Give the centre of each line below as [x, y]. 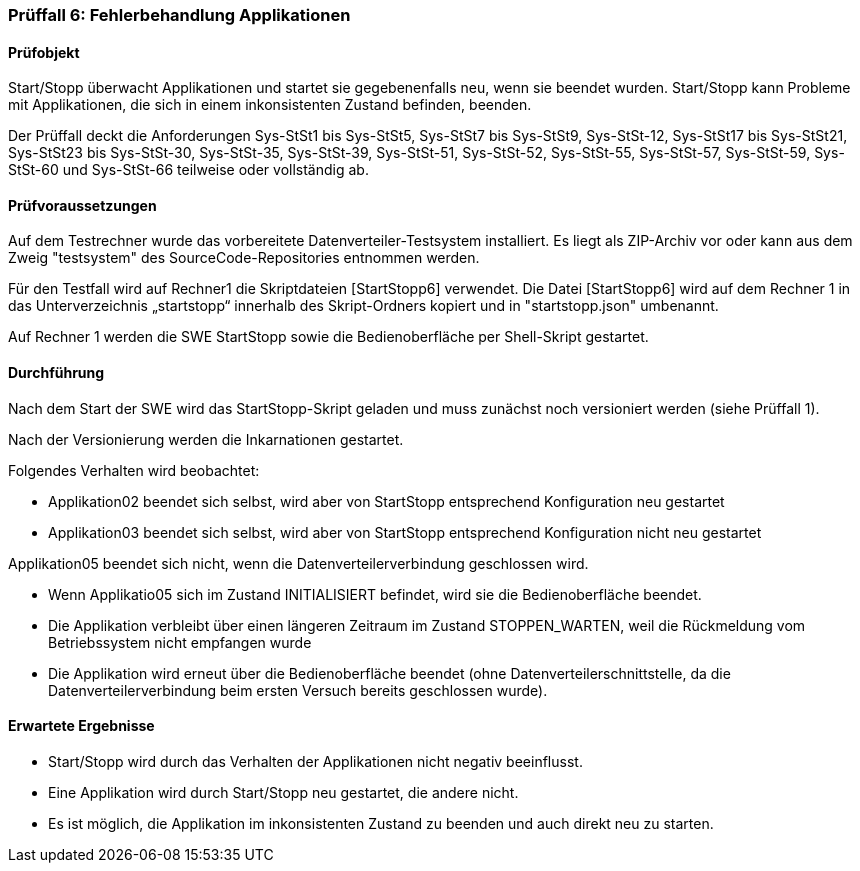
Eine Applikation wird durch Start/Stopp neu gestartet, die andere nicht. [283, 792]
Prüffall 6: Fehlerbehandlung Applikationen [179, 15]
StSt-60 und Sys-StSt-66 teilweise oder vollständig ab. [188, 170]
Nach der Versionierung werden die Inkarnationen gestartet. [206, 439]
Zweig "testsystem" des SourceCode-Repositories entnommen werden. [244, 258]
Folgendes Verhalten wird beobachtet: [134, 470]
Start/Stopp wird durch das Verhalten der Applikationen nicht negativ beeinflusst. [315, 761]
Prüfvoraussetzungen [82, 205]
